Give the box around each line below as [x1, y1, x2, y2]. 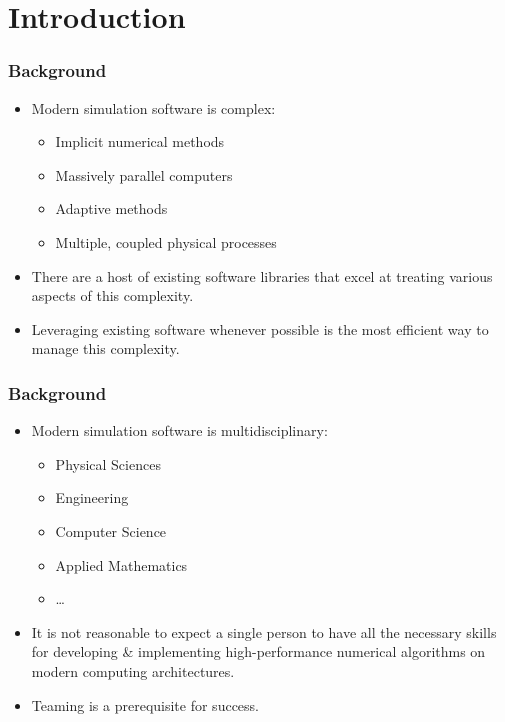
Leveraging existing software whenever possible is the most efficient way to [31, 318, 489, 339]
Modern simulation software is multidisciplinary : [31, 420, 328, 441]
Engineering [55, 487, 129, 508]
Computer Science [55, 520, 167, 541]
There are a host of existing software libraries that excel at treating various [31, 265, 493, 286]
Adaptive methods [55, 198, 168, 219]
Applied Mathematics [55, 554, 188, 575]
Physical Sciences [55, 453, 161, 474]
